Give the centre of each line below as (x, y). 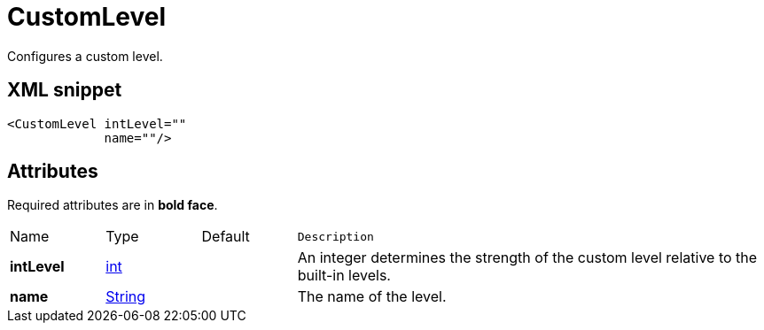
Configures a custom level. (85, 56)
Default (226, 237)
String (126, 297)
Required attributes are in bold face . (113, 205)
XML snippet (65, 90)
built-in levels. (344, 276)
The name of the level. (372, 297)
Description (335, 236)
